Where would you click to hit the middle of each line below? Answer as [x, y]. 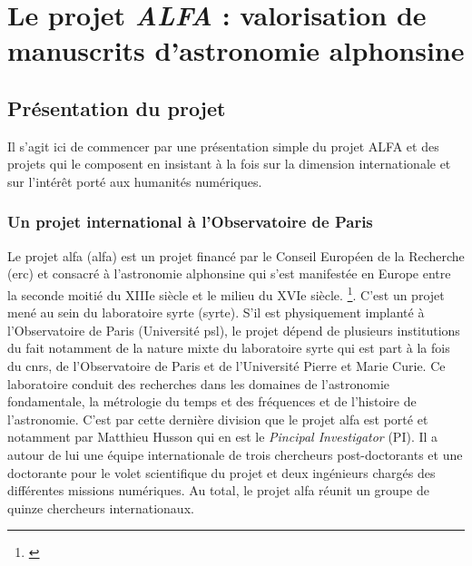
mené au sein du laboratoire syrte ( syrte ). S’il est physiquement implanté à [216, 312]
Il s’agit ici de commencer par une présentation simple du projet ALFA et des [223, 146]
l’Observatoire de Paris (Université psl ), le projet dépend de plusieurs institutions [234, 330]
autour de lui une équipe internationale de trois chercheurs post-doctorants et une [235, 454]
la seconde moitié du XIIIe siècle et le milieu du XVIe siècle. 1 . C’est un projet [226, 293]
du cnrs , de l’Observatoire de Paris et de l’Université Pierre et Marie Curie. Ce [226, 365]
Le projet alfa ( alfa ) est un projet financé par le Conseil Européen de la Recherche [236, 255]
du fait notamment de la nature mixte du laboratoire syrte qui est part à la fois [229, 348]
